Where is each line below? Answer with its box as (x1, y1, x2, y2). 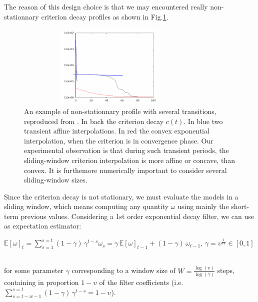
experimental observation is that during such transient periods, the (24, 145, 229, 155)
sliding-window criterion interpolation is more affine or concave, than (24, 154, 235, 165)
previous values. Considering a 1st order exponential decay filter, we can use (20, 210, 254, 221)
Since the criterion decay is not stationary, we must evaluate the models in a (4, 191, 238, 201)
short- (231, 201, 249, 211)
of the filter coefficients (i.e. (99, 277, 183, 287)
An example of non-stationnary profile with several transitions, (24, 105, 216, 116)
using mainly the (177, 201, 229, 211)
